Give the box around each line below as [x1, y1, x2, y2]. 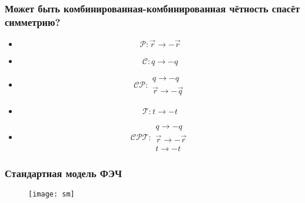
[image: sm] [28, 189, 75, 198]
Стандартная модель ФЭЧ [5, 165, 122, 180]
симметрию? [5, 14, 61, 29]
